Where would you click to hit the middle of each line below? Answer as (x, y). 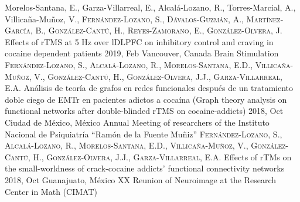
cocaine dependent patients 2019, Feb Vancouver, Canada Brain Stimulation (142, 53)
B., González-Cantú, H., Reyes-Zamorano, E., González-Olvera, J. (159, 30)
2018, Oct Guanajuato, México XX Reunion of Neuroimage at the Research (141, 179)
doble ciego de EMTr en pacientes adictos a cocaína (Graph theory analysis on (146, 99)
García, (19, 30)
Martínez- (265, 18)
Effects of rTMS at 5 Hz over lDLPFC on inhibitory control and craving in (139, 41)
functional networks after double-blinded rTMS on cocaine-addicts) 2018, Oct (144, 111)
